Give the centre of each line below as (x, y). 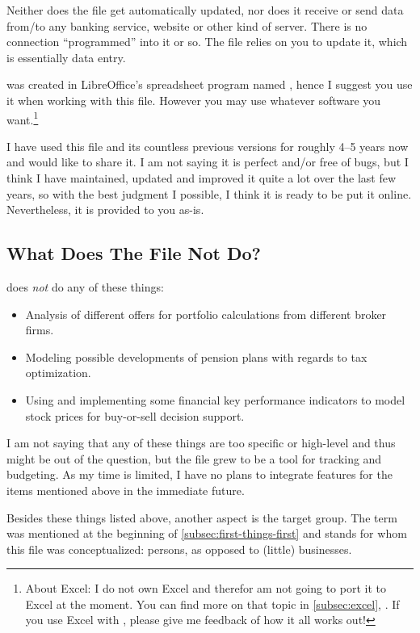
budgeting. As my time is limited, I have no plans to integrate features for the (199, 474)
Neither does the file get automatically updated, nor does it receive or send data (205, 10)
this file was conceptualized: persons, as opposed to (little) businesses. (179, 549)
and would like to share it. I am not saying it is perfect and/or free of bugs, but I (208, 162)
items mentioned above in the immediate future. (126, 490)
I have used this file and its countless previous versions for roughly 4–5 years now (208, 146)
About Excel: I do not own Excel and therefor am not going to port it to (206, 588)
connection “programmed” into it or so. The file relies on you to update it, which (207, 42)
